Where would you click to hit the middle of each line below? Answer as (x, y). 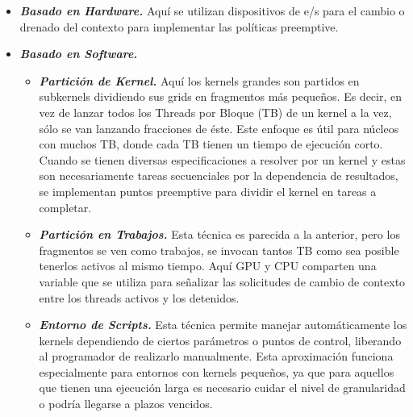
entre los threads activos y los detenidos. (139, 297)
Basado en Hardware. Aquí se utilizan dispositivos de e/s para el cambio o (212, 10)
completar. (65, 207)
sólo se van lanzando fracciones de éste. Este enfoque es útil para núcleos (219, 128)
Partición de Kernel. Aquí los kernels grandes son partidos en (199, 80)
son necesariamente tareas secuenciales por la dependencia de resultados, (219, 175)
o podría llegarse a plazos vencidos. (126, 404)
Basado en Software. (79, 54)
